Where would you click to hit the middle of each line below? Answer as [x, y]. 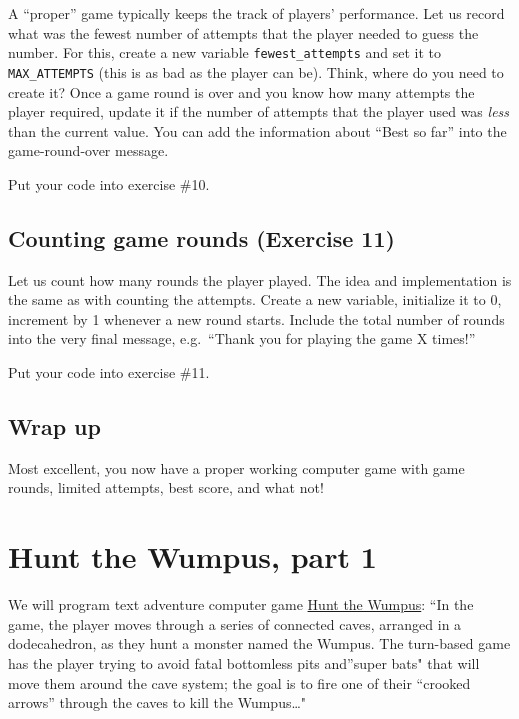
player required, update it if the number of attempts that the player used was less [259, 111]
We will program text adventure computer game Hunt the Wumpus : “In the [241, 604]
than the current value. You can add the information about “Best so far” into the [257, 130]
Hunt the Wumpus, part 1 [192, 556]
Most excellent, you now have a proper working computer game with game [236, 467]
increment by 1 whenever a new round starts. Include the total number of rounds [256, 318]
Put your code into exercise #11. [109, 372]
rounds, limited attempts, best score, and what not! [166, 487]
